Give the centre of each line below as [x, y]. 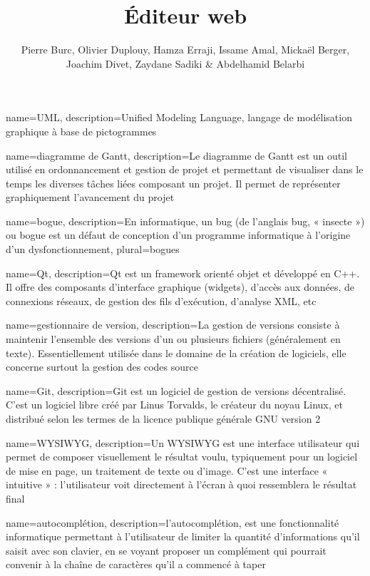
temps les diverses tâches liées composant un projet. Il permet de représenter [173, 183]
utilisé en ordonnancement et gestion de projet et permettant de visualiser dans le [185, 169]
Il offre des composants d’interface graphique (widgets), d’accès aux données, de [180, 287]
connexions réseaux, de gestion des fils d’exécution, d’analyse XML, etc [161, 300]
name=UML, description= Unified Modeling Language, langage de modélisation [179, 117]
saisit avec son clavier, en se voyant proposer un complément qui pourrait [166, 550]
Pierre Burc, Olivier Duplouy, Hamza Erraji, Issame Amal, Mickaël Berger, [185, 50]
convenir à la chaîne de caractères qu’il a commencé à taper [136, 564]
